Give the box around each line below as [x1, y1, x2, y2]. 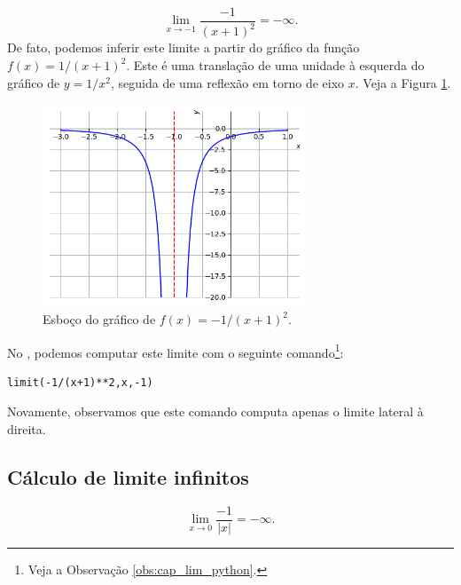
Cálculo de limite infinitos [7, 463, 249, 491]
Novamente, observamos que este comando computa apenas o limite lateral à [7, 402, 424, 421]
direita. [7, 420, 46, 439]
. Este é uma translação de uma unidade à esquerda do [126, 56, 425, 74]
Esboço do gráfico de [43, 310, 156, 328]
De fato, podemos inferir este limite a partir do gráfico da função [7, 38, 360, 57]
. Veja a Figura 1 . [355, 73, 451, 91]
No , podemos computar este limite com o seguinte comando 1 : [7, 340, 344, 361]
